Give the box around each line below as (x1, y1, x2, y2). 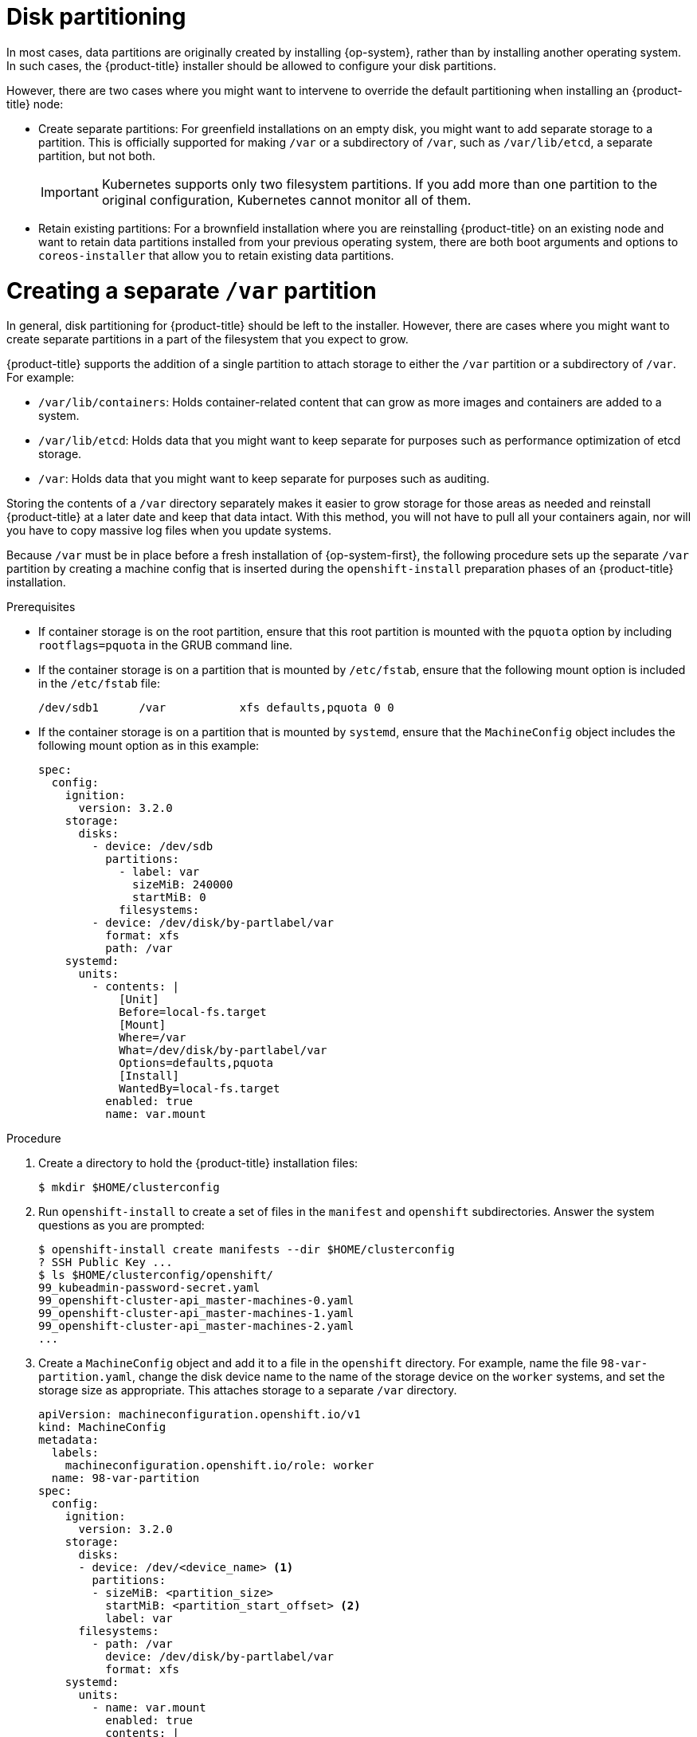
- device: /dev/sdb (92, 840, 213, 853)
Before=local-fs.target (119, 1006, 267, 1019)
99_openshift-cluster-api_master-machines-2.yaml (38, 1319, 354, 1333)
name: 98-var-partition (51, 1472, 200, 1485)
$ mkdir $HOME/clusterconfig (38, 1181, 220, 1194)
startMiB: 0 (132, 891, 206, 904)
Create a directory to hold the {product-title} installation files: (38, 1156, 358, 1170)
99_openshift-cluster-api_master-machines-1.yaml (38, 1307, 354, 1320)
